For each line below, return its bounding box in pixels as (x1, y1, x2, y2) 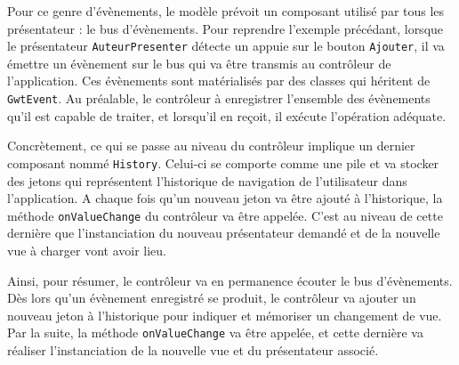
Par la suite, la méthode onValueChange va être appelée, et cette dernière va (7, 323, 423, 342)
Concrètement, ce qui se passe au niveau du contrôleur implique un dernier (7, 136, 415, 155)
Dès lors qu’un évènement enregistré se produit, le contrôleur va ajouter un (7, 288, 416, 307)
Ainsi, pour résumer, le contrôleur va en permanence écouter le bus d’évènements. (7, 271, 453, 289)
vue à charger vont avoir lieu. (7, 240, 167, 259)
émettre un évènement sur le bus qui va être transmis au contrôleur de (7, 53, 391, 72)
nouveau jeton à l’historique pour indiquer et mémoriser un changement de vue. (7, 305, 442, 324)
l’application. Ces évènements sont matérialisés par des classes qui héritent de (7, 71, 431, 90)
